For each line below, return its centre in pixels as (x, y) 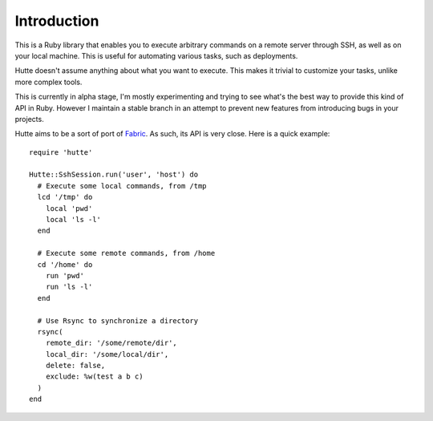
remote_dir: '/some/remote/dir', (111, 343)
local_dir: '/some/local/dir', (107, 354)
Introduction (57, 21)
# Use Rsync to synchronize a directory (118, 320)
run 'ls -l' (69, 287)
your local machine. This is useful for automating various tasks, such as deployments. (156, 55)
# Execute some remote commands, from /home (126, 253)
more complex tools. (49, 82)
